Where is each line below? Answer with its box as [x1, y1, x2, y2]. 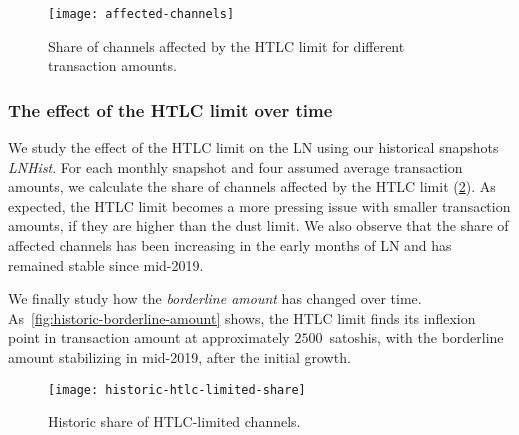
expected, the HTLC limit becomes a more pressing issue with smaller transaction [8, 195, 511, 216]
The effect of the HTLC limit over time [8, 97, 333, 122]
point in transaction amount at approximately [8, 327, 290, 348]
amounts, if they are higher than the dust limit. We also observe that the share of [8, 215, 509, 236]
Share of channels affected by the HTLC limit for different [48, 35, 405, 56]
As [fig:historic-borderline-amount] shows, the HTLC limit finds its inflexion [8, 307, 476, 328]
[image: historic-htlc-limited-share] [48, 382, 306, 397]
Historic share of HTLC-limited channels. [48, 411, 301, 432]
